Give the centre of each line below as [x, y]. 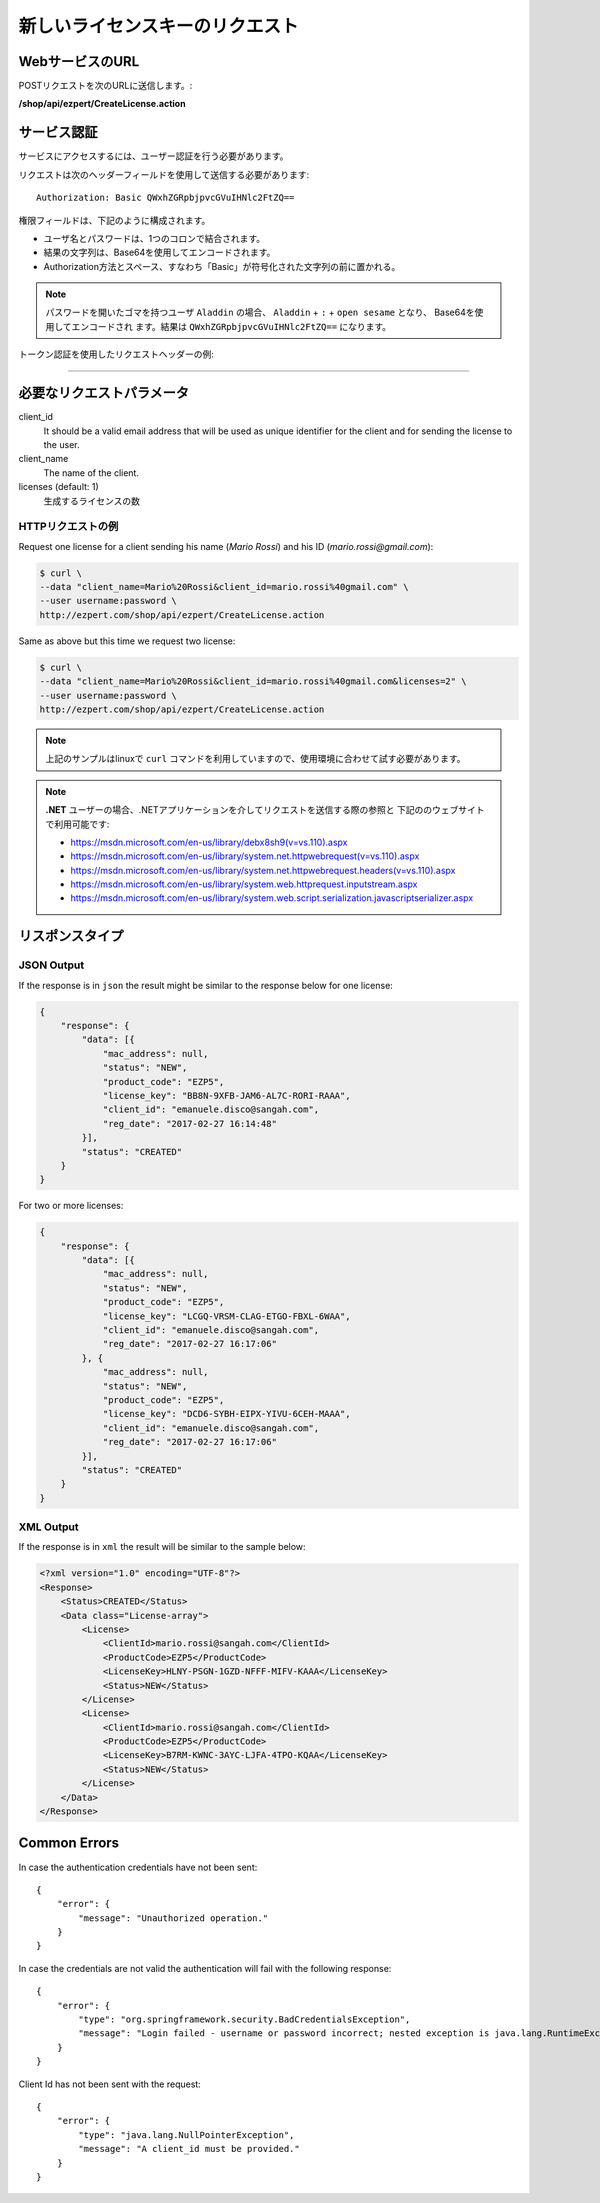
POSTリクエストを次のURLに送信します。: [105, 86]
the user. [61, 444]
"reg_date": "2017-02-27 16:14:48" [189, 1123]
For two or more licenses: [71, 1206]
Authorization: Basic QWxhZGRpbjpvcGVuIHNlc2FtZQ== [165, 198]
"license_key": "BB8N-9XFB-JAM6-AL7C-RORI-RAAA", [226, 1095]
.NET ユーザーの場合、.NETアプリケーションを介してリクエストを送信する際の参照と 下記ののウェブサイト [265, 810]
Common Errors [69, 1843]
